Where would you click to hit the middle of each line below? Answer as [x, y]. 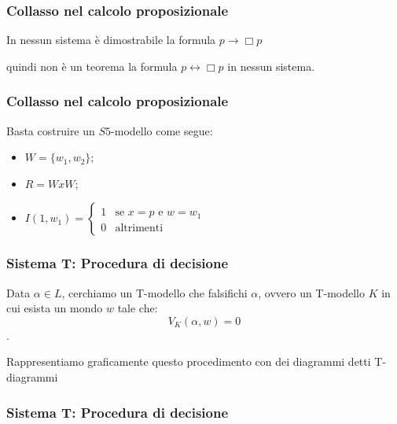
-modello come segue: [162, 130]
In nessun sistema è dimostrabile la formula [111, 40]
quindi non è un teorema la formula [92, 66]
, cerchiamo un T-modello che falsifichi [154, 292]
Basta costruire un [51, 130]
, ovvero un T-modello [311, 292]
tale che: [138, 308]
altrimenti [139, 228]
